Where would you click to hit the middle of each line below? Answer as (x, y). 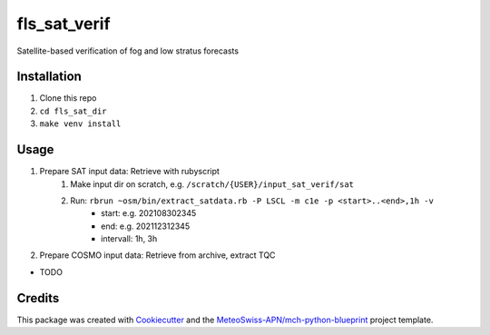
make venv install (80, 124)
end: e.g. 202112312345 (146, 226)
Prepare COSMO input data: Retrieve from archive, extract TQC (157, 255)
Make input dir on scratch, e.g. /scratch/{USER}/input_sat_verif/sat (212, 184)
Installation (49, 77)
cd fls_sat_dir (73, 111)
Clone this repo (68, 98)
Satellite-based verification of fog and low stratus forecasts (128, 51)
